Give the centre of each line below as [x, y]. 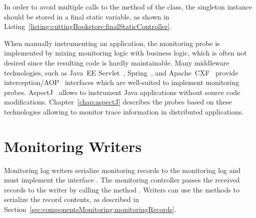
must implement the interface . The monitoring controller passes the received [122, 180]
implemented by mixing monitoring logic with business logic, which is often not [125, 53]
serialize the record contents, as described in [71, 199]
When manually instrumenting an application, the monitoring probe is [112, 43]
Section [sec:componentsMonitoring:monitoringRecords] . [90, 209]
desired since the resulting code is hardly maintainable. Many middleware [117, 62]
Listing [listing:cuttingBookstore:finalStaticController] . [88, 26]
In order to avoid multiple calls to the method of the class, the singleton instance [128, 6]
